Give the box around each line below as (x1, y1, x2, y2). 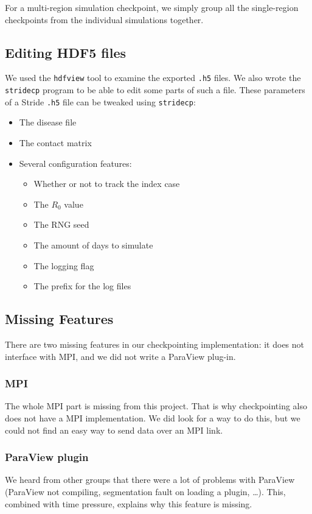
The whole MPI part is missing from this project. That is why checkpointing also (5, 400, 307, 412)
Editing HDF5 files (5, 43, 127, 62)
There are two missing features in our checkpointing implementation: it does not (5, 337, 304, 350)
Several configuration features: (19, 157, 132, 169)
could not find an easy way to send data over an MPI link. (5, 423, 223, 436)
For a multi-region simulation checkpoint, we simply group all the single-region (5, 1, 299, 13)
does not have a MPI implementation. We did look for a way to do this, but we (5, 411, 300, 424)
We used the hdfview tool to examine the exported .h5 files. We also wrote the (5, 71, 301, 84)
